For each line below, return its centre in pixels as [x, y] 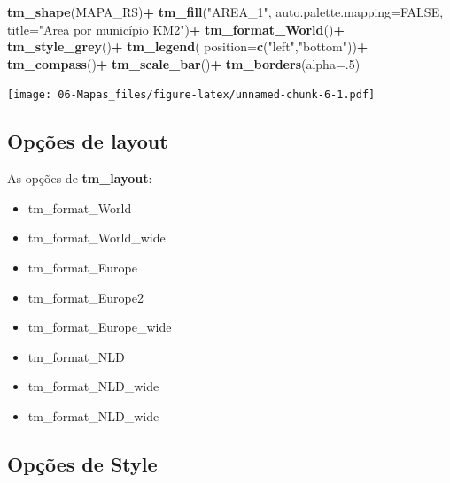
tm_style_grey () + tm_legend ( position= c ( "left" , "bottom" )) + [188, 46]
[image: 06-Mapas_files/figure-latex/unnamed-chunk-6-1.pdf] [191, 95]
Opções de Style [82, 463]
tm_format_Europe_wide [100, 327]
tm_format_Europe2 [85, 297]
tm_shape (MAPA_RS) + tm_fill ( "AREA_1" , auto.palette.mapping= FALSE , [225, 11]
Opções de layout [88, 141]
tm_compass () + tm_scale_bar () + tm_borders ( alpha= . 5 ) [184, 63]
